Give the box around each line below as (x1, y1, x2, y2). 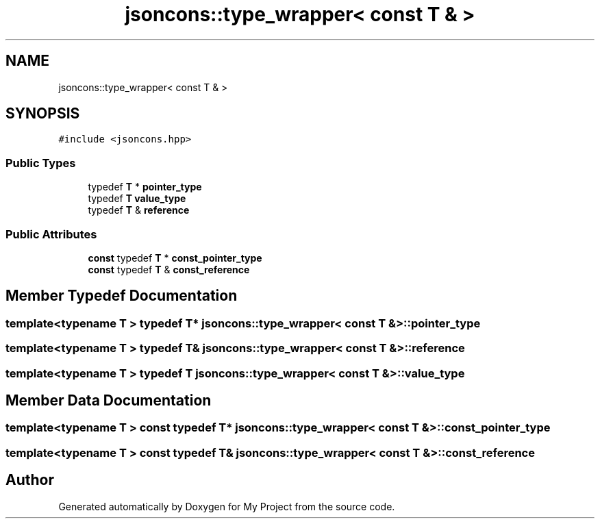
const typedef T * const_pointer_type (88, 251, 262, 264)
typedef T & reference (88, 204, 190, 216)
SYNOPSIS (5, 105, 80, 123)
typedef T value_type (88, 192, 186, 205)
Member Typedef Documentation (5, 287, 238, 305)
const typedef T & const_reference (88, 263, 250, 275)
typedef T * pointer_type (88, 181, 202, 193)
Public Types (5, 155, 76, 170)
